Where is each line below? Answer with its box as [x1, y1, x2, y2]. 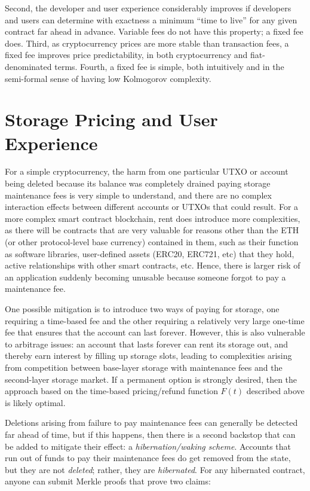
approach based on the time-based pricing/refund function [5, 385, 218, 397]
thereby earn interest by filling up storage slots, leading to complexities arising [5, 349, 292, 362]
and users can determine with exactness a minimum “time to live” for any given [5, 13, 297, 26]
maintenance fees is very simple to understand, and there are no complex [5, 188, 272, 201]
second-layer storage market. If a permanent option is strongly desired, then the [5, 373, 297, 385]
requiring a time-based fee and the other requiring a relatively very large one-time [5, 314, 305, 327]
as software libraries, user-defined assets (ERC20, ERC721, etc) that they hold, [5, 247, 294, 260]
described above [246, 385, 305, 397]
